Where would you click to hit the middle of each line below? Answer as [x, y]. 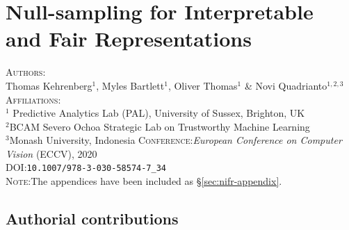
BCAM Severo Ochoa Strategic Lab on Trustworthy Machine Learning [160, 126]
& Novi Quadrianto [286, 85]
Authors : [26, 72]
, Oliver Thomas [203, 85]
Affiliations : [33, 99]
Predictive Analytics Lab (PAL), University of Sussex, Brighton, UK [159, 113]
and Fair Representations [129, 39]
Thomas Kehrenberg [49, 85]
